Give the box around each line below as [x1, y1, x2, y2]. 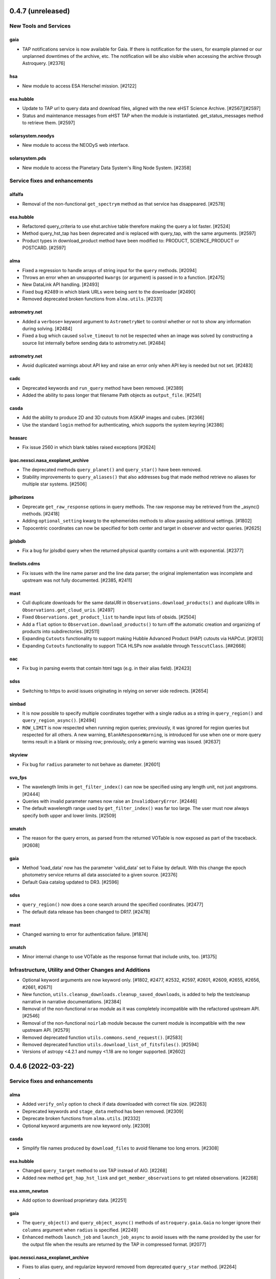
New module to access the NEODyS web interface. [22, 142, 130, 148]
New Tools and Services [9, 23, 71, 30]
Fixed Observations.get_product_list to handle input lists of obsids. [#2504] [22, 614, 196, 620]
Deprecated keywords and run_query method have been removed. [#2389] [22, 385, 183, 391]
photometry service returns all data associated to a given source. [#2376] [22, 872, 178, 878]
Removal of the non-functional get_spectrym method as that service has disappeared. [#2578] [22, 201, 225, 207]
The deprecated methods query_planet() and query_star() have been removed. [22, 467, 202, 473]
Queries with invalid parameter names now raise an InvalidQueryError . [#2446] [22, 798, 197, 804]
